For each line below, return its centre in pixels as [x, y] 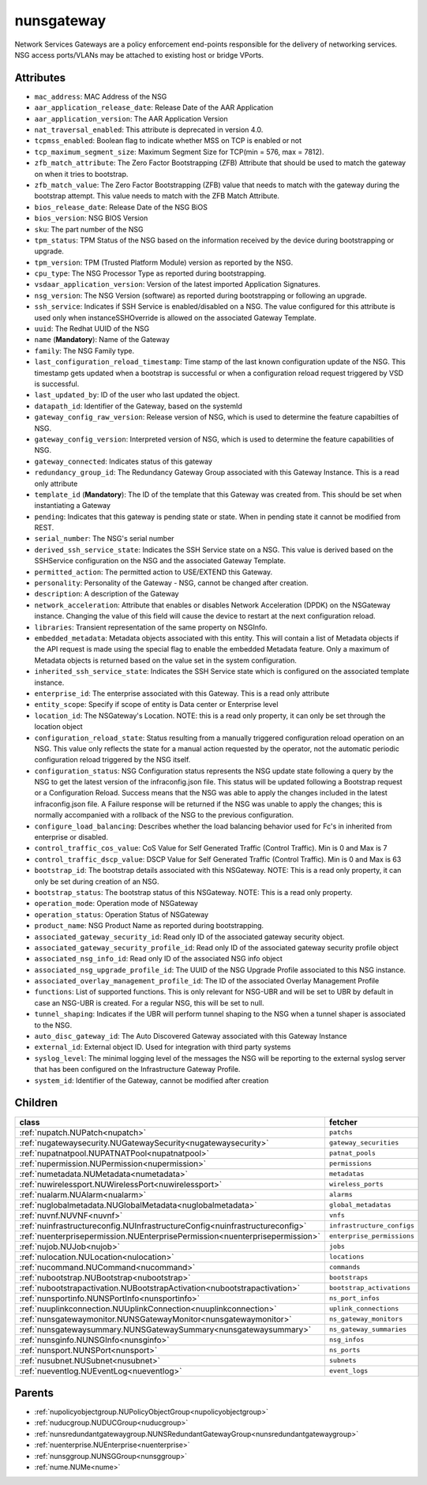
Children [36, 1103]
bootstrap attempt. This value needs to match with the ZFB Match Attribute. [157, 196]
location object [58, 727]
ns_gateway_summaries [368, 1330]
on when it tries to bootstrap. [81, 174]
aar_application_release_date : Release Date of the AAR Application [154, 107]
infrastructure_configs [371, 1226]
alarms [341, 1195]
